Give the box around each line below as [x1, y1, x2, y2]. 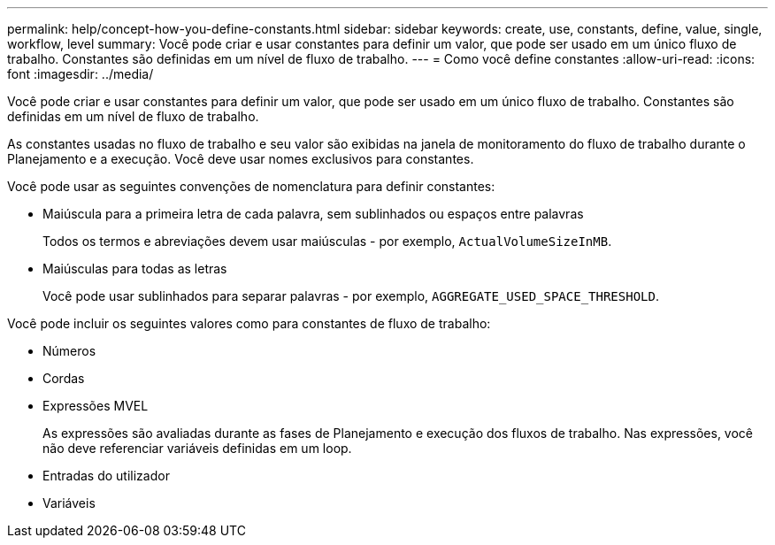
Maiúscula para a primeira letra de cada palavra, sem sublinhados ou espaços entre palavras [42, 206, 584, 221]
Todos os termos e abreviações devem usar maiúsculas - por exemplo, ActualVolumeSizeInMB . [42, 234, 612, 249]
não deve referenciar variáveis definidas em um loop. [42, 441, 352, 456]
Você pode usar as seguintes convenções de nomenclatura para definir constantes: [7, 179, 495, 194]
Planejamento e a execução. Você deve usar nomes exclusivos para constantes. [7, 151, 474, 166]
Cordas [42, 371, 85, 386]
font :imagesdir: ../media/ [7, 66, 154, 81]
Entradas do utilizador [42, 468, 170, 483]
